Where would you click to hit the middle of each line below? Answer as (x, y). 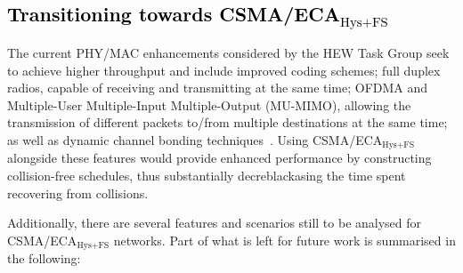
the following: (44, 258)
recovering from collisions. (78, 193)
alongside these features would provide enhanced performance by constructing (219, 158)
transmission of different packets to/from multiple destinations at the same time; (227, 122)
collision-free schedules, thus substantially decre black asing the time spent (207, 175)
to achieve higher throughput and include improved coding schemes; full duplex (224, 70)
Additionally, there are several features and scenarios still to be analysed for (215, 223)
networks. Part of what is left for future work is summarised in (284, 240)
